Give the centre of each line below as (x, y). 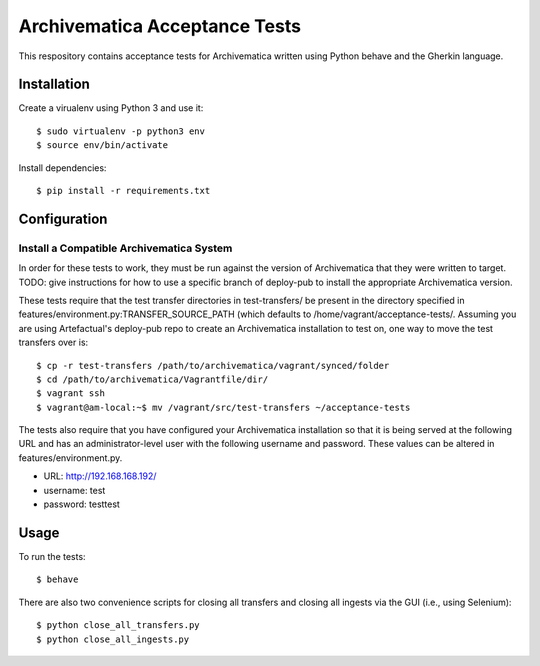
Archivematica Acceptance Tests (160, 26)
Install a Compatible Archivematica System (125, 248)
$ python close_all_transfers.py (118, 625)
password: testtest (81, 504)
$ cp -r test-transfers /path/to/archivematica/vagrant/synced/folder (213, 365)
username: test (74, 490)
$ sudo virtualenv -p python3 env (120, 131)
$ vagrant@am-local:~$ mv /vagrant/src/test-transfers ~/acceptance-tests (223, 407)
